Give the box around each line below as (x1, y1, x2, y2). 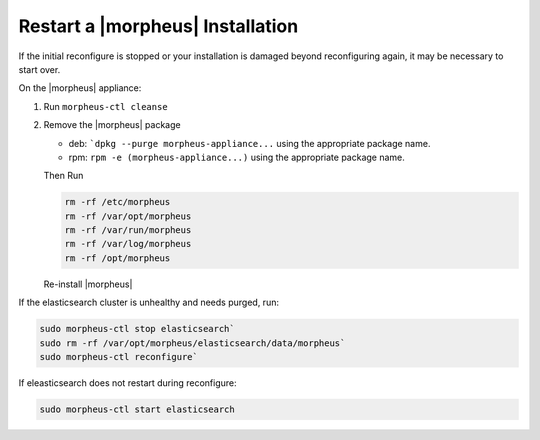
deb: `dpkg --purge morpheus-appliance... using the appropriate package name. (68, 137, 431, 149)
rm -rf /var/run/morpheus (64, 225, 192, 236)
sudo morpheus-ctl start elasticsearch (39, 403, 235, 415)
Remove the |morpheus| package (43, 119, 181, 131)
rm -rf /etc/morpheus (64, 196, 171, 208)
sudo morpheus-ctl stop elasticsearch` (39, 323, 235, 335)
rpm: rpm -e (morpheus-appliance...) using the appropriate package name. (68, 151, 405, 163)
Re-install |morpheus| (43, 278, 133, 290)
